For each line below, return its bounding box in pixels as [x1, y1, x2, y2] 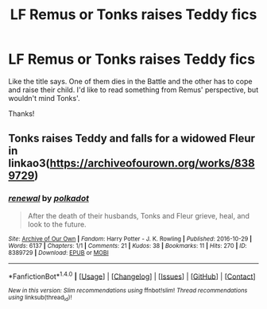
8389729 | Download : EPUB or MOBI [8, 249, 109, 257]
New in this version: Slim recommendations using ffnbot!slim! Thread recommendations [8, 287, 248, 295]
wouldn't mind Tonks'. [8, 93, 81, 102]
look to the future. [27, 219, 87, 229]
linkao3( [8, 156, 50, 170]
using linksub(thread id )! [8, 294, 72, 303]
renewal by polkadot [8, 193, 90, 204]
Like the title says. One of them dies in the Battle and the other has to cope [8, 76, 253, 86]
